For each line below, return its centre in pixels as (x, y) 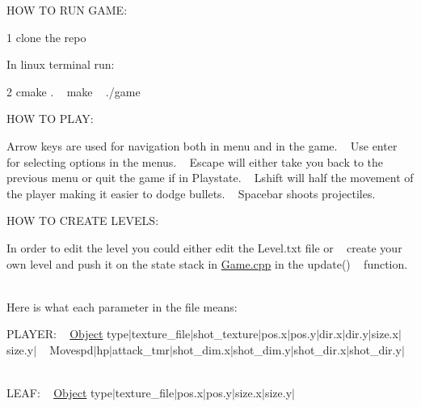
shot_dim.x (202, 349)
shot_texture (226, 334)
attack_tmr (141, 349)
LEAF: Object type (59, 393)
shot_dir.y (375, 349)
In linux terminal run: (61, 64)
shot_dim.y (262, 349)
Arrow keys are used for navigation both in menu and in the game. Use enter (202, 145)
